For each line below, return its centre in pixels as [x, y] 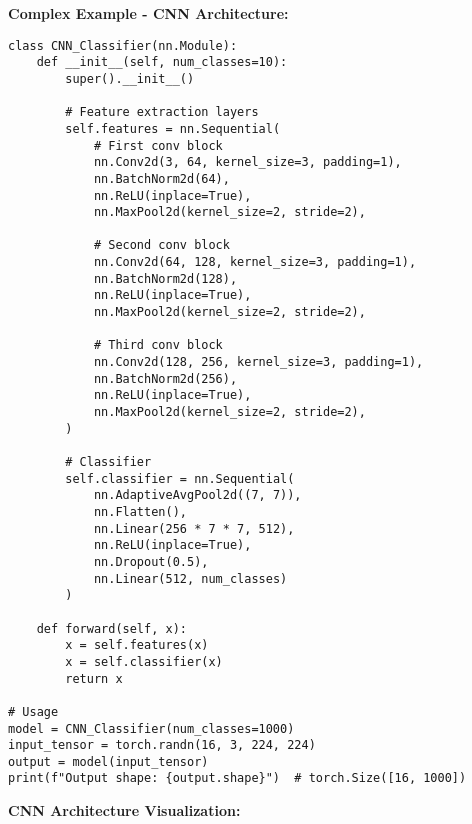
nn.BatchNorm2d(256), [165, 378]
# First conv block [158, 145]
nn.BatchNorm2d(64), [161, 178]
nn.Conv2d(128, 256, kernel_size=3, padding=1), [258, 362]
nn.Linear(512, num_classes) [190, 578]
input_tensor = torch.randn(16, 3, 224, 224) [162, 745]
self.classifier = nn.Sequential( [180, 478]
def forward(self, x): [111, 628]
